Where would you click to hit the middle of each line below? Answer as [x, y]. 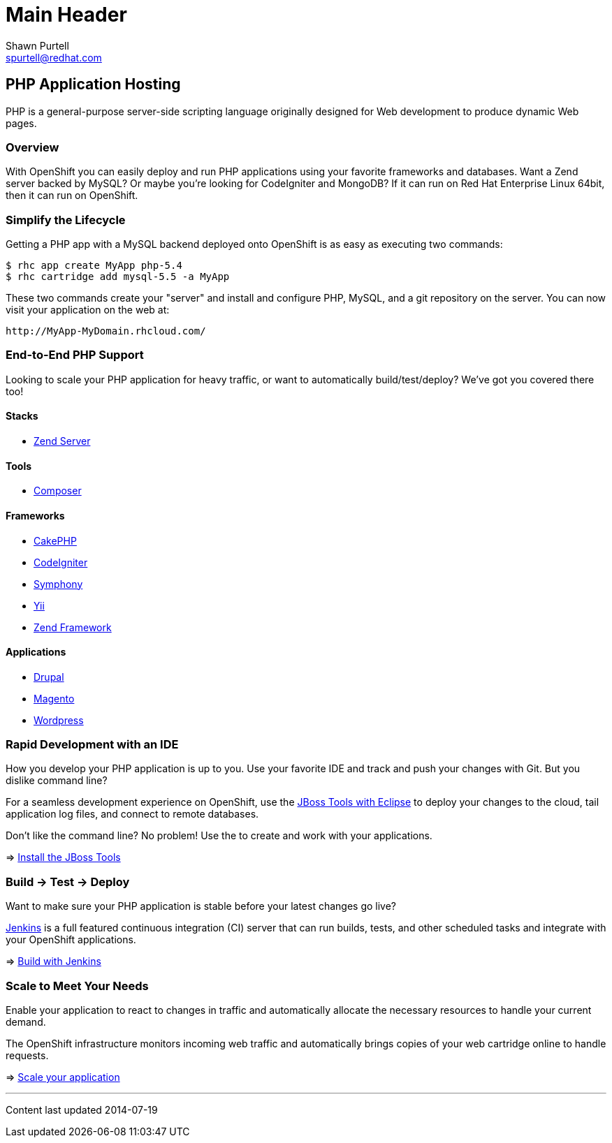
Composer [58, 491]
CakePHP [55, 540]
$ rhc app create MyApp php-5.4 [94, 266]
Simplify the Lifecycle [66, 220]
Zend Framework [73, 627]
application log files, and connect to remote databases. [132, 814]
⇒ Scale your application [63, 1077]
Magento [54, 698]
